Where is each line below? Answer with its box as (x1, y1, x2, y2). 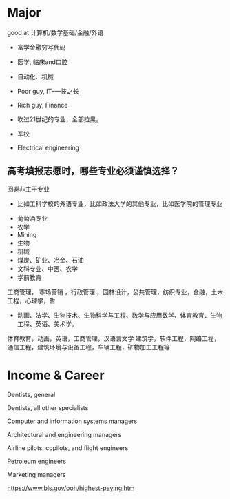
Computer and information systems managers (7, 417, 138, 425)
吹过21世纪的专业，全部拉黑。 (17, 115, 103, 123)
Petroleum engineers (7, 457, 67, 465)
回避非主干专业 (7, 185, 50, 193)
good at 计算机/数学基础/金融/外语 (7, 28, 104, 37)
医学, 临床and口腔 (17, 57, 68, 66)
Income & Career (7, 367, 105, 383)
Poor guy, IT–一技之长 (17, 87, 79, 95)
